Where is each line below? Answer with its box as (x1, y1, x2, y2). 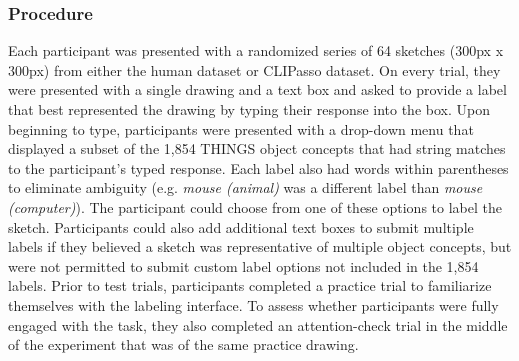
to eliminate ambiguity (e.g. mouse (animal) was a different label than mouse (8, 177, 483, 198)
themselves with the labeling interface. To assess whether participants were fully (8, 294, 499, 315)
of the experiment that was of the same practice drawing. (8, 334, 359, 355)
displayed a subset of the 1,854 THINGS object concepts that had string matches (8, 138, 506, 159)
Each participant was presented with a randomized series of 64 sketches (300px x (8, 40, 504, 61)
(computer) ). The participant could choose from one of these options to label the (8, 196, 502, 217)
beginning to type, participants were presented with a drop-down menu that (8, 118, 474, 139)
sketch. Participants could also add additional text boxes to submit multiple (8, 216, 474, 237)
